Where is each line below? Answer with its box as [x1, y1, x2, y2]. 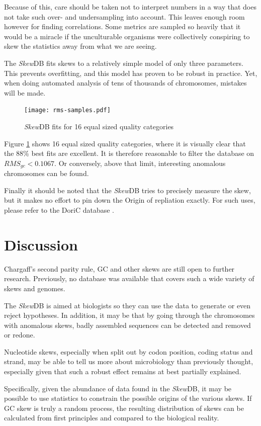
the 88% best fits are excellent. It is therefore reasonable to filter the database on [4, 148, 254, 158]
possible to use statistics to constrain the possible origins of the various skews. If [4, 393, 252, 403]
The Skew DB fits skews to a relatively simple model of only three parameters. [4, 57, 243, 68]
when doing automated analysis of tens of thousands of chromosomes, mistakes [4, 77, 247, 88]
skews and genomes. [4, 283, 65, 293]
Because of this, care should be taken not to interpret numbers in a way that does [4, 2, 256, 12]
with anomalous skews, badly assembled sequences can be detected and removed [4, 319, 251, 330]
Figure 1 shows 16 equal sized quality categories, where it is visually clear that [4, 138, 246, 148]
